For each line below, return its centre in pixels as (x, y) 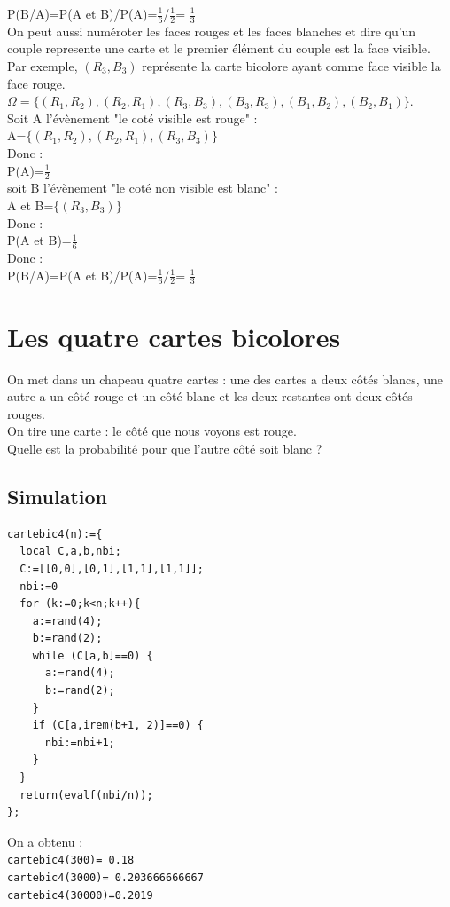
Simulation (58, 496)
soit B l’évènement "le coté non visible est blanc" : (143, 188)
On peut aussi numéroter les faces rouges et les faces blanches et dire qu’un (212, 31)
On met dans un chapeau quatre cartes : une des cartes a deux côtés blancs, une (225, 379)
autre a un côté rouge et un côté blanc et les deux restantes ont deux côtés (210, 396)
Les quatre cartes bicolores (174, 336)
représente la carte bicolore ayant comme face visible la (291, 66)
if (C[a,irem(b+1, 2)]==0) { (118, 726)
